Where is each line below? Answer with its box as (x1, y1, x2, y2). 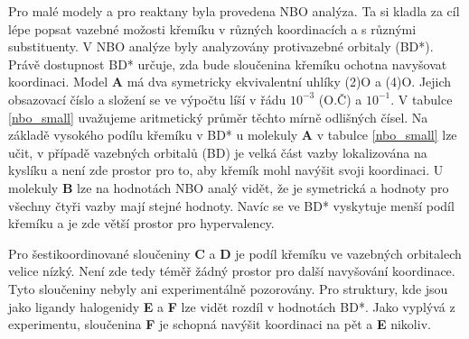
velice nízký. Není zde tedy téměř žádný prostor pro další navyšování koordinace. (8, 261, 455, 280)
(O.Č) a (318, 89, 362, 108)
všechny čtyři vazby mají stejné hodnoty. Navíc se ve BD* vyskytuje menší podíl (8, 196, 455, 215)
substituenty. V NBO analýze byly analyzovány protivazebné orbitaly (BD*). (8, 37, 434, 56)
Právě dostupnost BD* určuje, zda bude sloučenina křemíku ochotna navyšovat (8, 54, 447, 73)
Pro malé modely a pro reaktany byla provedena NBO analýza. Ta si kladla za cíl (8, 2, 460, 20)
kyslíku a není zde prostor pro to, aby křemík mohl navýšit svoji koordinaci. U (8, 160, 444, 179)
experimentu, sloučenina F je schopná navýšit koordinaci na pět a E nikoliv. (8, 315, 431, 334)
